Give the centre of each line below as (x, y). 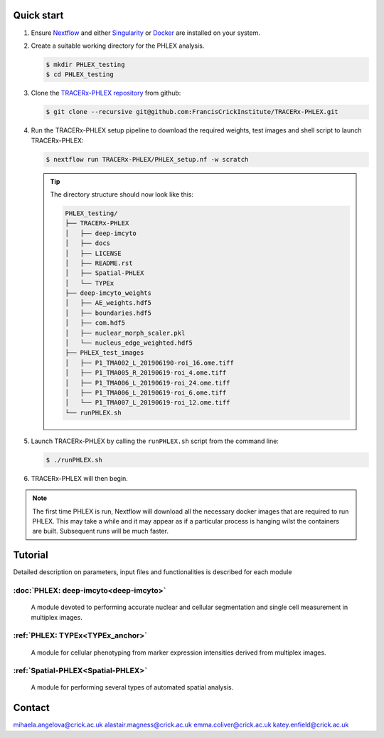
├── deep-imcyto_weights (108, 293)
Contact (31, 708)
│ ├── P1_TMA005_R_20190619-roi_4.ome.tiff (146, 373)
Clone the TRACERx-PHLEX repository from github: (106, 93)
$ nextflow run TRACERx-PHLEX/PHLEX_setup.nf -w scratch (147, 159)
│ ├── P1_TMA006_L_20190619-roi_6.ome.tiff (146, 393)
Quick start (38, 15)
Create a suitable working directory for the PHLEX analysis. (118, 46)
